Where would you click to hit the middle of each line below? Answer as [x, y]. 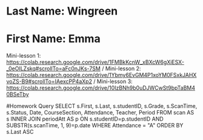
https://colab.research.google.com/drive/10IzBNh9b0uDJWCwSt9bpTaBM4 [101, 88]
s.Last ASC [20, 132]
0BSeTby [18, 95]
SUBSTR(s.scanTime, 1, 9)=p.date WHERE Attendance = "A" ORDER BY [95, 125]
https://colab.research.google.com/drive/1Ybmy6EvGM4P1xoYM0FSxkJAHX [101, 75]
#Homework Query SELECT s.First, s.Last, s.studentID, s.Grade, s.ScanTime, [102, 106]
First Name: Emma [54, 39]
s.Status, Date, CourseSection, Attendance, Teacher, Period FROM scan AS [100, 113]
